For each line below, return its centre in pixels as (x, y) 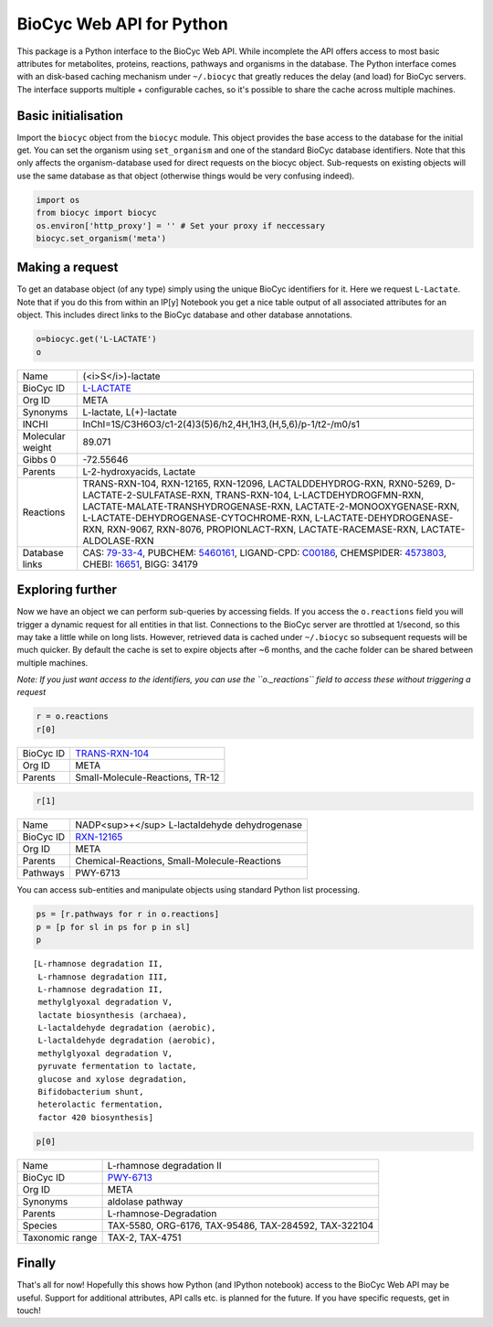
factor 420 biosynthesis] (96, 1117)
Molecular (44, 436)
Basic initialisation (70, 116)
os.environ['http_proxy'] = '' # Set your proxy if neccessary (181, 225)
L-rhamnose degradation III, (103, 977)
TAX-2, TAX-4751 (144, 1237)
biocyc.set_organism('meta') (101, 238)
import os (58, 200)
